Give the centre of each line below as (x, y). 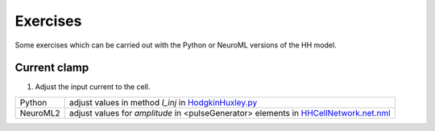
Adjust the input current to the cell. (93, 87)
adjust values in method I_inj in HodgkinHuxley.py (163, 102)
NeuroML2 (40, 113)
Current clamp (52, 68)
